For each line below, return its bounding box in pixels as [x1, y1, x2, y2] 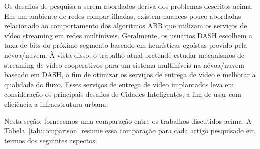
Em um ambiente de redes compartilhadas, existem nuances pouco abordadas [4, 10, 241, 21]
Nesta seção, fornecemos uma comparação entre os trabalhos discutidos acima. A [4, 115, 252, 126]
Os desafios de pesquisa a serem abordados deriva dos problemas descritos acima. [4, 1, 253, 11]
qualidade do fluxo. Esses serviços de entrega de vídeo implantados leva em [4, 79, 234, 89]
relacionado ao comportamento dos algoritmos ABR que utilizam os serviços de [4, 20, 247, 31]
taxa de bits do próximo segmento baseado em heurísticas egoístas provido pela [4, 40, 247, 50]
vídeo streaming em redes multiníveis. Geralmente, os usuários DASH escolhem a [4, 30, 252, 40]
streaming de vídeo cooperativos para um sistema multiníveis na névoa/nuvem [4, 59, 244, 70]
